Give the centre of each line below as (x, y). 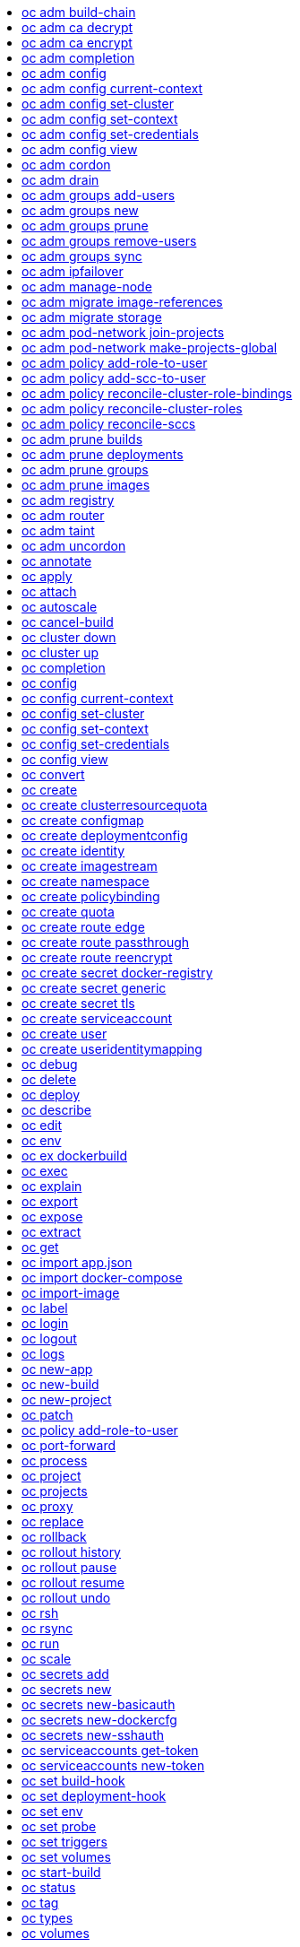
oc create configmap (83, 820)
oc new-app (57, 1369)
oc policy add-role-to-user (100, 1430)
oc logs (43, 1354)
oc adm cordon (66, 165)
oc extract (51, 1232)
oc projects (55, 1491)
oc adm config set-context (100, 119)
